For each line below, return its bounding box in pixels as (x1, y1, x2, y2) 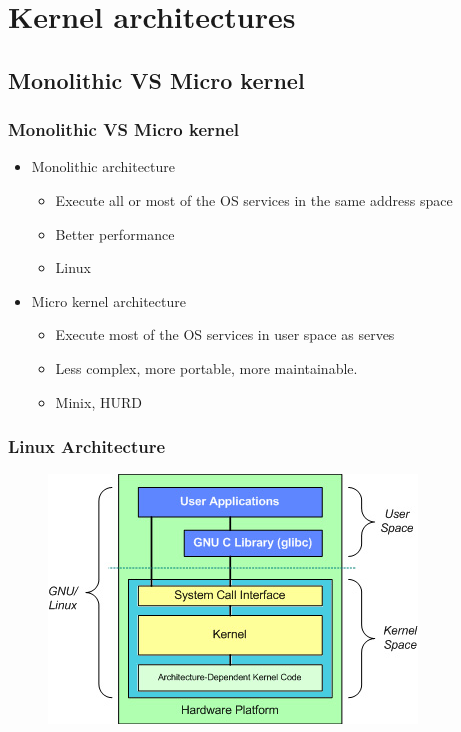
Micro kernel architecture (31, 290, 186, 311)
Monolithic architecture (31, 156, 176, 177)
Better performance (55, 223, 175, 244)
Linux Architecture (8, 434, 166, 459)
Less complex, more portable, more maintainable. (55, 357, 358, 378)
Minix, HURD (55, 391, 142, 412)
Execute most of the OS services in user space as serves (55, 324, 395, 345)
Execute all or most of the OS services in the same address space (55, 189, 453, 210)
